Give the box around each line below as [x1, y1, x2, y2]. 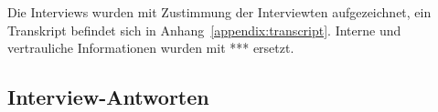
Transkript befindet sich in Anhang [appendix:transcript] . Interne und [7, 20, 401, 39]
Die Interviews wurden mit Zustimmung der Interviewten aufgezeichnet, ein [7, 3, 432, 21]
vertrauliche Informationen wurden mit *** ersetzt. [7, 38, 294, 57]
